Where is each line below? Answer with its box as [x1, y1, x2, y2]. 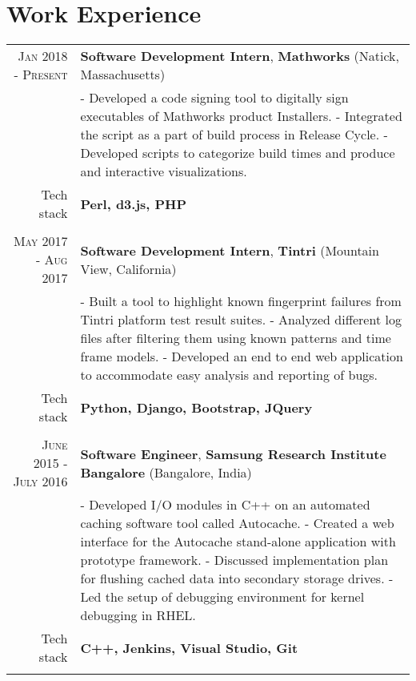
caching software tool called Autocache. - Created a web [80, 514, 394, 533]
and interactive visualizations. [80, 162, 247, 181]
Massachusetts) [80, 65, 166, 84]
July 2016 [13, 472, 68, 491]
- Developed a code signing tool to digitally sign [80, 88, 349, 107]
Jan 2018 [18, 46, 68, 66]
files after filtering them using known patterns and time [80, 328, 391, 348]
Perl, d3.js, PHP [80, 194, 187, 213]
